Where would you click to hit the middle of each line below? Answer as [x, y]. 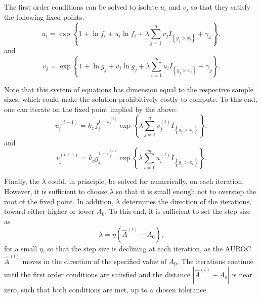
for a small [21, 249]
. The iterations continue [215, 261]
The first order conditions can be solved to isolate [81, 7]
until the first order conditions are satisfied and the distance [97, 274]
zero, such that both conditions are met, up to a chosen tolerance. [106, 290]
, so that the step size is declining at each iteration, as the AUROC [147, 249]
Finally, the [22, 181]
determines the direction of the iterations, [187, 201]
